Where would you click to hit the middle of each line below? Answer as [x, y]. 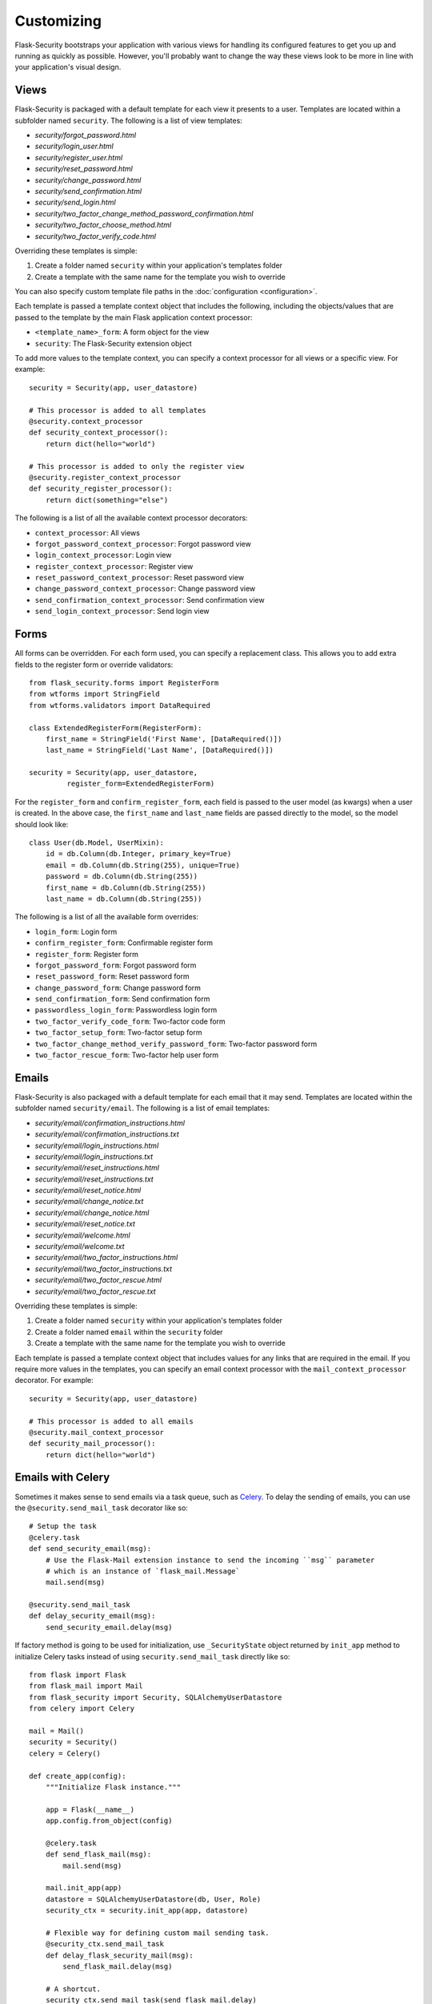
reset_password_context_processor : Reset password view [139, 578]
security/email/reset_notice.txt [85, 1224]
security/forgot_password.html [85, 135]
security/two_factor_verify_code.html [95, 236]
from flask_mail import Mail [86, 1686]
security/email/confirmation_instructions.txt [107, 1134]
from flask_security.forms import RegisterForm [124, 683]
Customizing [58, 21]
